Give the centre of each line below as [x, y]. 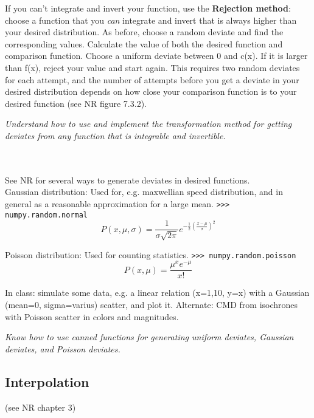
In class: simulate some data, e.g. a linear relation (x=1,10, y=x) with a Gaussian [157, 293]
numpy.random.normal [47, 215]
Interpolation [47, 381]
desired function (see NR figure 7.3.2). [76, 103]
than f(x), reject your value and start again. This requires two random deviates [152, 67]
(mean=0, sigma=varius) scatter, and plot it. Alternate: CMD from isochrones [152, 305]
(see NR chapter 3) [40, 407]
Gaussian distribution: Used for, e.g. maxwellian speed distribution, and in [144, 192]
